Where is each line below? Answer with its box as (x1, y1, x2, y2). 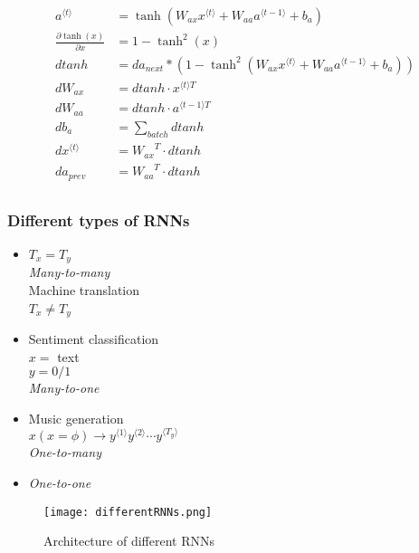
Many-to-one (28, 378, 100, 397)
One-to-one (28, 472, 91, 491)
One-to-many (28, 443, 101, 462)
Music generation (28, 408, 124, 427)
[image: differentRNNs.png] (43, 505, 213, 519)
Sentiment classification (28, 329, 159, 348)
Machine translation (28, 281, 140, 299)
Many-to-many (28, 262, 110, 281)
